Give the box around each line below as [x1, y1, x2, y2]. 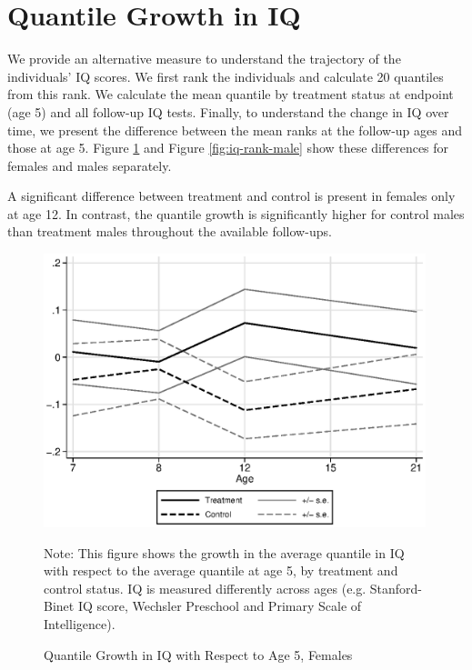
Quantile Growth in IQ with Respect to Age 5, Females [44, 645, 353, 664]
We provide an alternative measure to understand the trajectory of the [7, 49, 401, 68]
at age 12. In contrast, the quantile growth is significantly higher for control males [7, 204, 465, 223]
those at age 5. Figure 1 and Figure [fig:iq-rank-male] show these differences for [7, 138, 449, 157]
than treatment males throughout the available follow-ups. [7, 222, 332, 241]
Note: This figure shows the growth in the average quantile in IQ [44, 543, 405, 562]
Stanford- [369, 578, 423, 597]
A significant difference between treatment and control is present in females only [7, 186, 456, 205]
